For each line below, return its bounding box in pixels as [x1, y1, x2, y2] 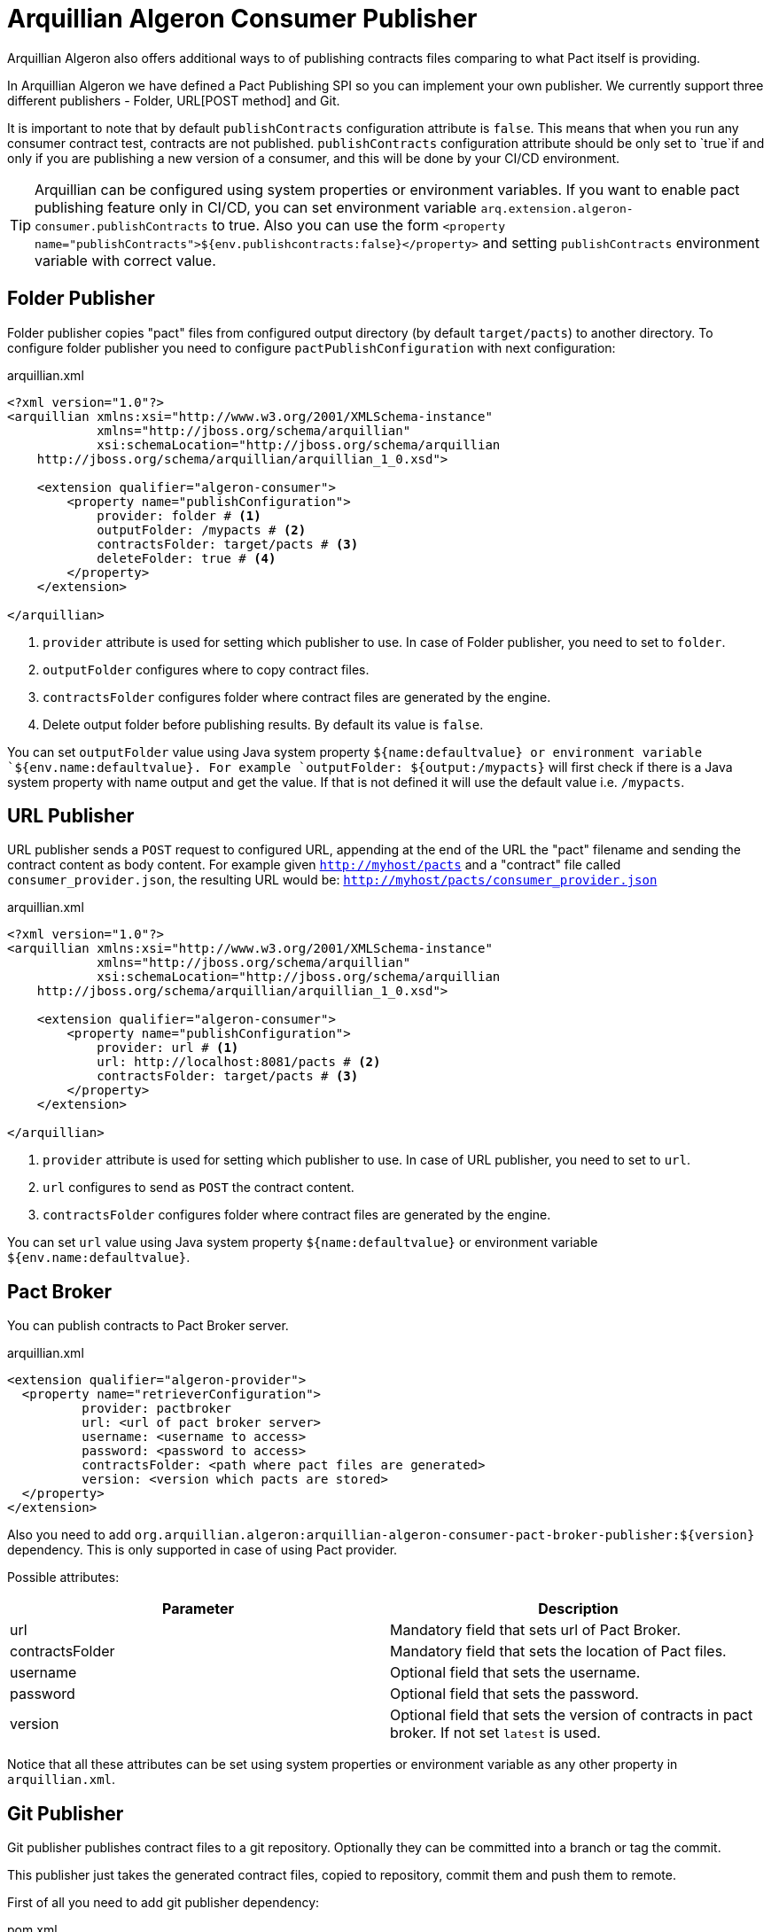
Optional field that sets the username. [390, 1663, 641, 1682]
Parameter [162, 1600, 234, 1618]
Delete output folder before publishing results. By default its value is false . [43, 716, 484, 732]
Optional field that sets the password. [390, 1685, 639, 1703]
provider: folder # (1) [97, 508, 261, 523]
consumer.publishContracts [35, 219, 208, 233]
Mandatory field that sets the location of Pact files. [390, 1642, 727, 1661]
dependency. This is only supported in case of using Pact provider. [7, 1542, 398, 1558]
